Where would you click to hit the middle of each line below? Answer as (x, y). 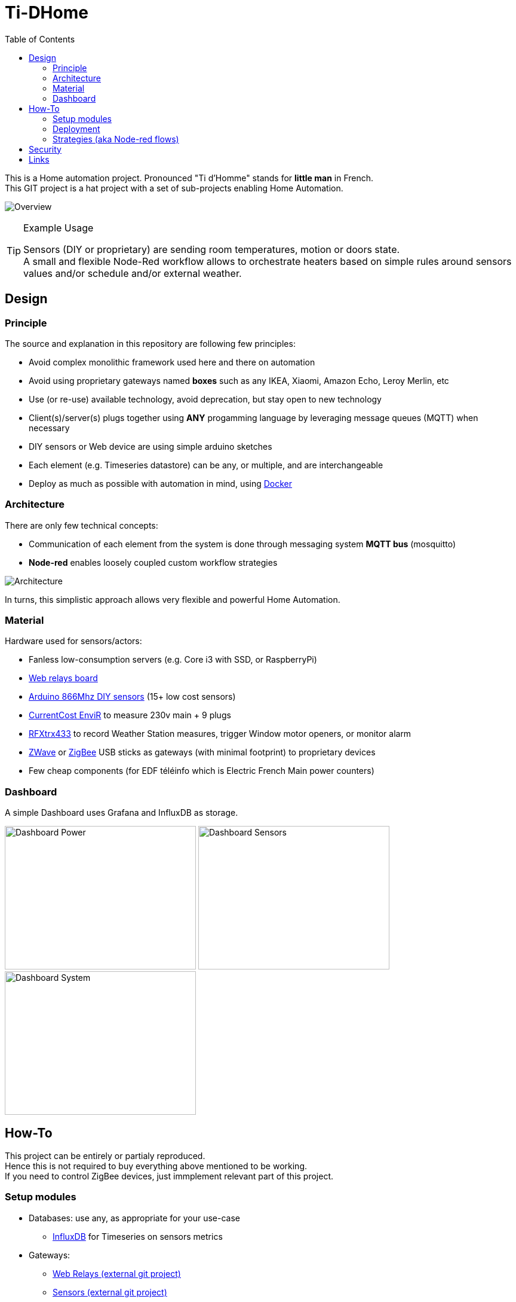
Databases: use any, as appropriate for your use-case (134, 1218)
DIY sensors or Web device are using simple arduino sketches (150, 446)
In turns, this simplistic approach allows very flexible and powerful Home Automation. (173, 599)
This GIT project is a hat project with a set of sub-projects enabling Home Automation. (174, 188)
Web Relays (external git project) (117, 1273)
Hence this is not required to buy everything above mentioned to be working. (156, 1166)
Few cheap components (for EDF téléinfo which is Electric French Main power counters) (202, 771)
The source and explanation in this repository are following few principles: (150, 343)
